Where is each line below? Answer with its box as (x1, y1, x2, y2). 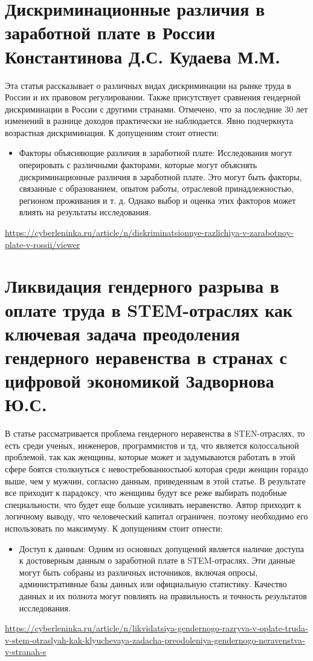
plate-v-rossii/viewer (5, 238, 80, 250)
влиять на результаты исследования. (19, 206, 151, 218)
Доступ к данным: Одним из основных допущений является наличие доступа (19, 542, 304, 555)
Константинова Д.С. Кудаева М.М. (5, 44, 280, 68)
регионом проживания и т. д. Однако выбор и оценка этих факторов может (19, 194, 296, 206)
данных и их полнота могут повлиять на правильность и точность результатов (19, 590, 307, 602)
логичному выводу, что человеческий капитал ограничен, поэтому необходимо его (5, 510, 308, 523)
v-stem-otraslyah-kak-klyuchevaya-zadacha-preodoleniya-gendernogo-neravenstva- (5, 633, 305, 646)
